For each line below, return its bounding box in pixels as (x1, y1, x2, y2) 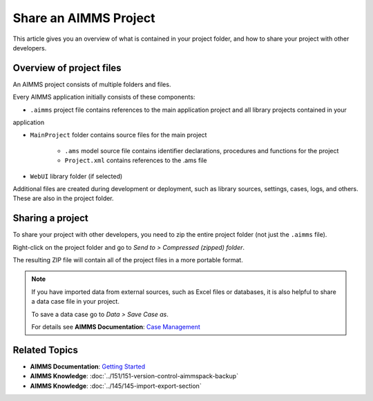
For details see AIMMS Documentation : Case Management (31, 323, 200, 331)
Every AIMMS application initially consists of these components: (12, 93, 195, 101)
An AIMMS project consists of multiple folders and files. (12, 80, 171, 88)
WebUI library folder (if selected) (30, 172, 123, 180)
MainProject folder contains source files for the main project (30, 131, 207, 139)
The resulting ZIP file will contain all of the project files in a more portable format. (12, 256, 243, 264)
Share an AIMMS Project (12, 10, 155, 26)
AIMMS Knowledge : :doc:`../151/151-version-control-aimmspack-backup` (30, 372, 238, 380)
